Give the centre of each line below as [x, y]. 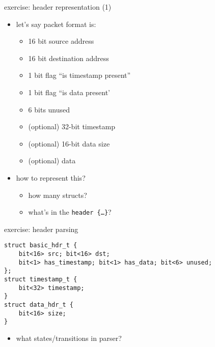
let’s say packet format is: [56, 24]
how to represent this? [51, 177]
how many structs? [58, 195]
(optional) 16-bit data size [69, 143]
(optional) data [52, 161]
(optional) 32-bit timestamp [72, 126]
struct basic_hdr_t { [41, 245]
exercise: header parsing [41, 229]
